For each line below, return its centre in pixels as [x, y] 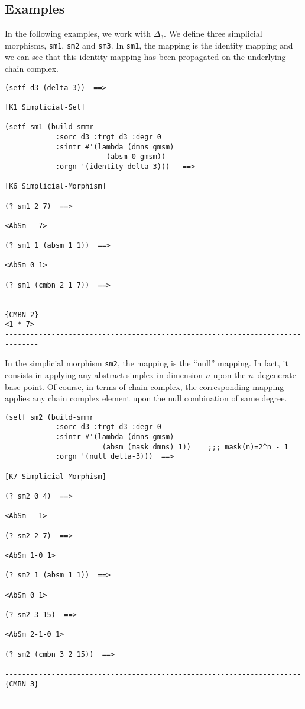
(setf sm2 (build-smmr [49, 417]
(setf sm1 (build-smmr [49, 127]
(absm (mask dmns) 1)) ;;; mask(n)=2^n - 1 [195, 447]
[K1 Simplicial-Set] [45, 107]
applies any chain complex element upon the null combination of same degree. [146, 398]
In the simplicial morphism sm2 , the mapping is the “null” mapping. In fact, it [147, 363]
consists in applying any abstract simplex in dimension [104, 375]
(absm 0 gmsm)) [136, 157]
